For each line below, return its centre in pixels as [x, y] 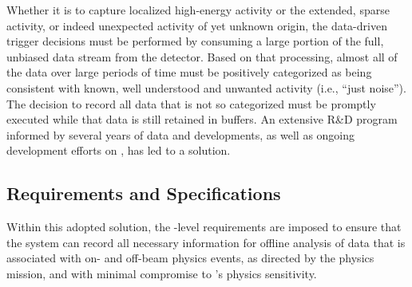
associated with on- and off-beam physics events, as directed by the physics [190, 258]
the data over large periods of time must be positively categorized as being [189, 72]
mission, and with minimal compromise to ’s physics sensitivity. [162, 273]
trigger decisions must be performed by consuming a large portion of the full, [195, 41]
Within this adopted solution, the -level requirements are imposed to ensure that [204, 227]
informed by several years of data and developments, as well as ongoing [181, 134]
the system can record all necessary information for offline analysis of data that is [206, 242]
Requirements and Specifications [144, 193]
